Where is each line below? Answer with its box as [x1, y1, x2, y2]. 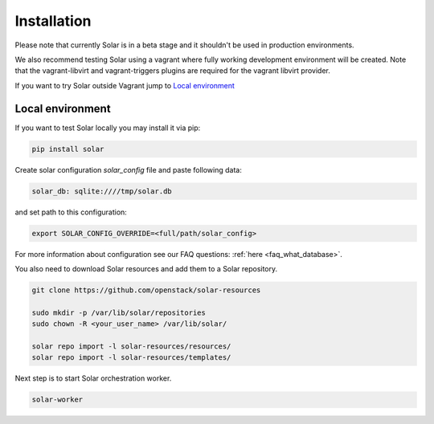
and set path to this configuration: [14, 207, 128, 217]
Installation [14, 12, 92, 30]
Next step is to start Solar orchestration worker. [14, 373, 172, 383]
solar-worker [31, 395, 84, 405]
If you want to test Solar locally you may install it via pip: [14, 123, 201, 132]
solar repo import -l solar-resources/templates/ [31, 353, 231, 362]
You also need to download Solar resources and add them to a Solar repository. [14, 263, 278, 273]
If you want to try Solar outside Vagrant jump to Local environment [14, 80, 235, 90]
